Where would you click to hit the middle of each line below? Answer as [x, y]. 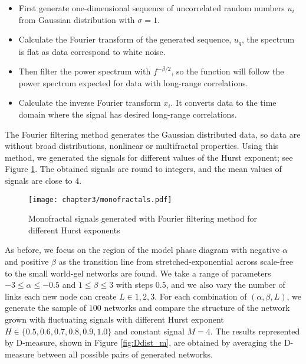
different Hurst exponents [74, 230]
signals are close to [39, 180]
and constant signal [149, 331]
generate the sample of [46, 308]
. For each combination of [201, 296]
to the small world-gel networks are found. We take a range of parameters [138, 273]
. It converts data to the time [223, 103]
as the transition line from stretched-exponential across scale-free [176, 261]
